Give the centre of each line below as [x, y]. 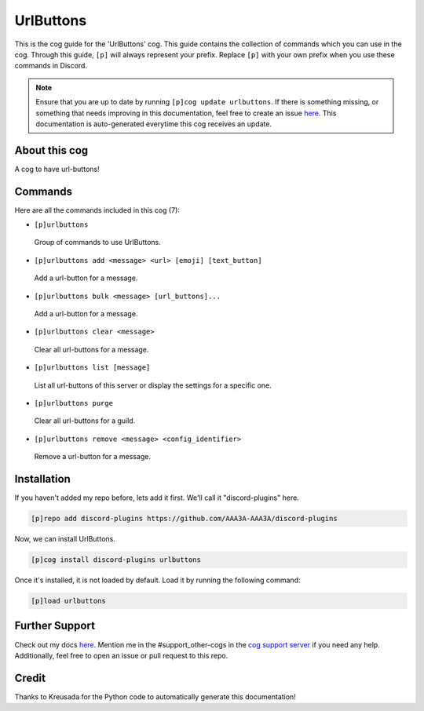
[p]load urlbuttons [68, 601]
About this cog [51, 150]
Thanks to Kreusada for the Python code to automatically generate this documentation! [155, 696]
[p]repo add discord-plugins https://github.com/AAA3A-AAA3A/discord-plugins [184, 519]
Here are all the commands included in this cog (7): [97, 210]
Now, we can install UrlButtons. [65, 539]
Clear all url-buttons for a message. [91, 349]
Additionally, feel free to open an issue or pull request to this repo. [121, 655]
